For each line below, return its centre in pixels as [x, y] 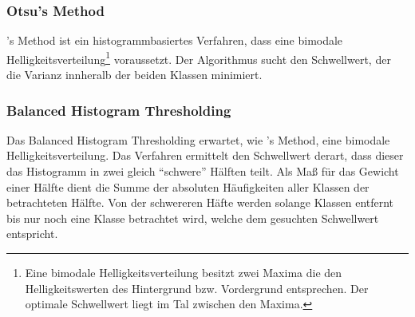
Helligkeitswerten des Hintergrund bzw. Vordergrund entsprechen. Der [197, 288]
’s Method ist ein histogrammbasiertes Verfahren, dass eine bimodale [175, 40]
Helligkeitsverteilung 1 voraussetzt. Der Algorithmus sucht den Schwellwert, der [199, 57]
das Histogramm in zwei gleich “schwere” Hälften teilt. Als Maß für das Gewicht [203, 171]
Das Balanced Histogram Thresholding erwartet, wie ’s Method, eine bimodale [198, 139]
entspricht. [32, 234]
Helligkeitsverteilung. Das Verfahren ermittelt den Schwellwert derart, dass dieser [205, 155]
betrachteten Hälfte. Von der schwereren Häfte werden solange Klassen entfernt [200, 202]
